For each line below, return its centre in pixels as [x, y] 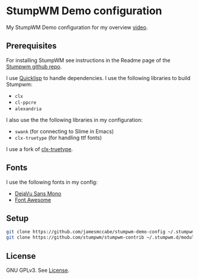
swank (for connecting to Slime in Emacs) [64, 131]
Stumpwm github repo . [34, 66]
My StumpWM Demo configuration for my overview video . [77, 27]
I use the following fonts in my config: [52, 182]
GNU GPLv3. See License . [38, 270]
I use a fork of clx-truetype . [40, 149]
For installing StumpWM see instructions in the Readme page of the [88, 60]
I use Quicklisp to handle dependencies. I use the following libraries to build [98, 78]
